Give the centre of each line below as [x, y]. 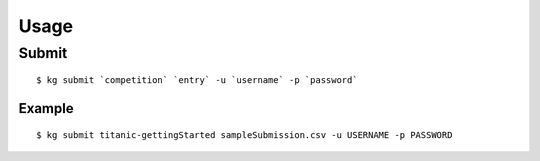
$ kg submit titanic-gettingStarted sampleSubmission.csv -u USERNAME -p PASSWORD [244, 134]
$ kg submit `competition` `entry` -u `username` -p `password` [197, 80]
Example [46, 108]
